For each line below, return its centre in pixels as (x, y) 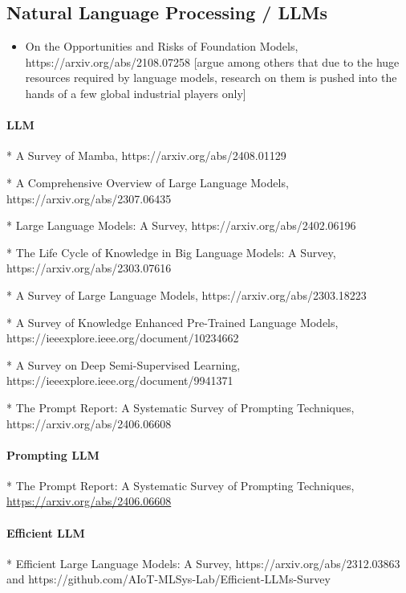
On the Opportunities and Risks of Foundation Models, (162, 46)
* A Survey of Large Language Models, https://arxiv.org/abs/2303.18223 (187, 294)
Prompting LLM (53, 454)
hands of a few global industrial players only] (136, 93)
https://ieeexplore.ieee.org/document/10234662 (123, 338)
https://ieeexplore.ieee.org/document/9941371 (120, 380)
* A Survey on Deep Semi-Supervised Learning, (124, 364)
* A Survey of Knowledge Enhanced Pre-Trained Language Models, (173, 322)
